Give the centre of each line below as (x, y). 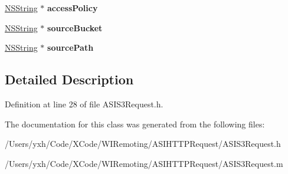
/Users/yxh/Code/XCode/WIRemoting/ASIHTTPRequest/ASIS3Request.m (144, 163)
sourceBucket (75, 27)
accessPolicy (73, 8)
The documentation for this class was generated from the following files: (135, 124)
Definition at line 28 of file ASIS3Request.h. (84, 104)
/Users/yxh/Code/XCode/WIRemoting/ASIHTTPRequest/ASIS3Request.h (143, 144)
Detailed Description (69, 79)
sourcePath (71, 47)
